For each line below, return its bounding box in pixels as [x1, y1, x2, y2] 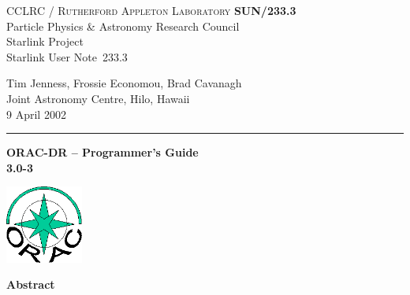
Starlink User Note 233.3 [6, 48, 128, 65]
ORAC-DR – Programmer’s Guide [6, 144, 199, 160]
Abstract [6, 276, 55, 293]
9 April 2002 [6, 105, 66, 122]
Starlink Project [6, 33, 84, 50]
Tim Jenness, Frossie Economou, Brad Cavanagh [6, 75, 242, 91]
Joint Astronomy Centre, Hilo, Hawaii [6, 90, 190, 106]
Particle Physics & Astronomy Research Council [6, 17, 240, 34]
